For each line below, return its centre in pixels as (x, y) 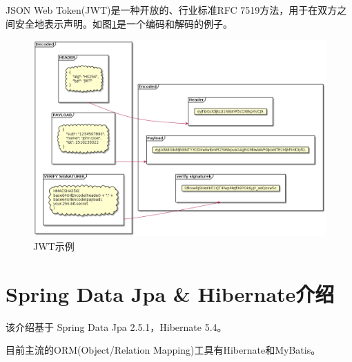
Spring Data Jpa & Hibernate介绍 (170, 293)
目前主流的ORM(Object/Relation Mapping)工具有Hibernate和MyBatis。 (163, 350)
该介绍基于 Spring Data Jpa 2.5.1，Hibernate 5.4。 (116, 326)
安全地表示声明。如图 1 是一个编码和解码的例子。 (124, 23)
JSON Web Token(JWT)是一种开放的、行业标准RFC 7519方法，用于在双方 (172, 10)
